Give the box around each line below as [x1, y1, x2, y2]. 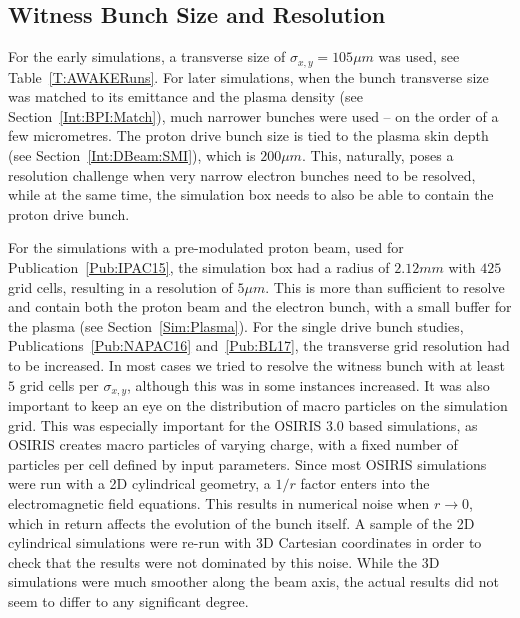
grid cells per [19, 374, 99, 395]
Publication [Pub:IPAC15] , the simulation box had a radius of [8, 257, 390, 277]
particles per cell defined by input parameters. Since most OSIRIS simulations [8, 453, 487, 474]
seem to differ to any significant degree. [8, 590, 249, 611]
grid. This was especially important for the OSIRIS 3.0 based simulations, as [8, 414, 478, 435]
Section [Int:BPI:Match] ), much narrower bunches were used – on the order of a [8, 105, 499, 126]
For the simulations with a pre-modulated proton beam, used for [8, 237, 404, 258]
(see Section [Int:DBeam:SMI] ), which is [8, 145, 256, 166]
